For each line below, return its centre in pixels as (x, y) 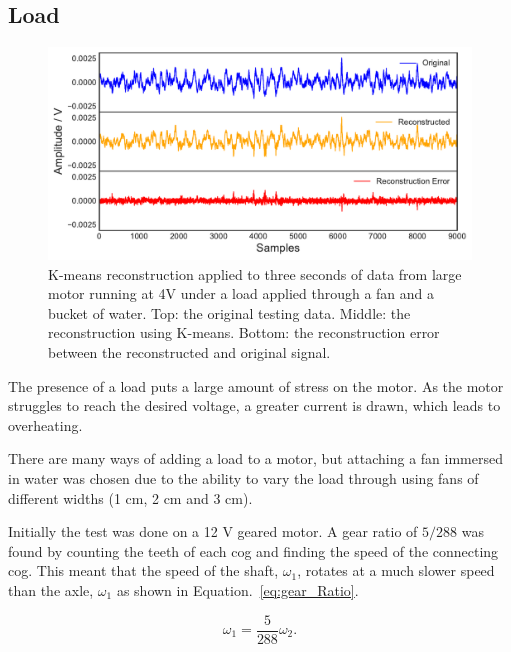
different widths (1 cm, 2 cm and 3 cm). (130, 497)
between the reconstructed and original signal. (189, 352)
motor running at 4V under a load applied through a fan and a (241, 293)
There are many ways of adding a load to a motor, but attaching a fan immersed (255, 458)
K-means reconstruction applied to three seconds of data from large (255, 273)
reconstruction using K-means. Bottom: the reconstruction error (244, 332)
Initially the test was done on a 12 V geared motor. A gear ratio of (213, 531)
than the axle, (51, 589)
